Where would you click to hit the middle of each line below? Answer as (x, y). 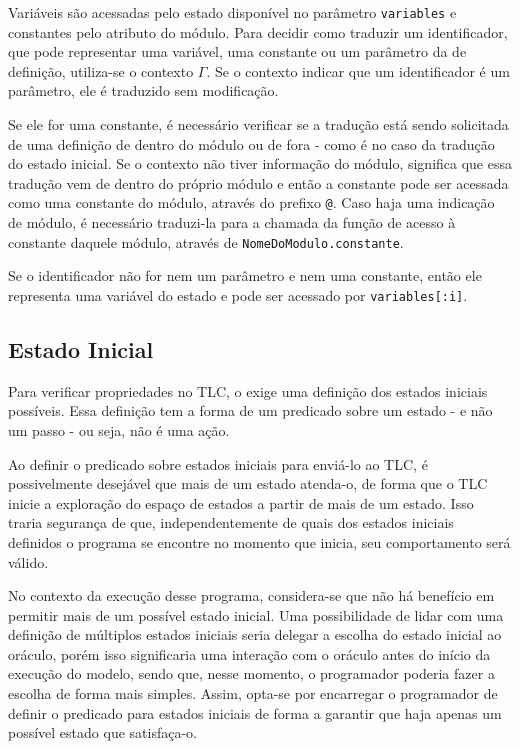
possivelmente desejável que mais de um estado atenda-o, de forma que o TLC (248, 483)
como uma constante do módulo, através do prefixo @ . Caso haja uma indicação (251, 202)
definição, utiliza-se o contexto (101, 70)
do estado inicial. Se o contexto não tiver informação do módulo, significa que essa (260, 163)
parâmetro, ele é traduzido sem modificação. (143, 90)
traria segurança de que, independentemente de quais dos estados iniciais (231, 522)
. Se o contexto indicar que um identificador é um (358, 70)
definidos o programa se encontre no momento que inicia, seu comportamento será (259, 541)
